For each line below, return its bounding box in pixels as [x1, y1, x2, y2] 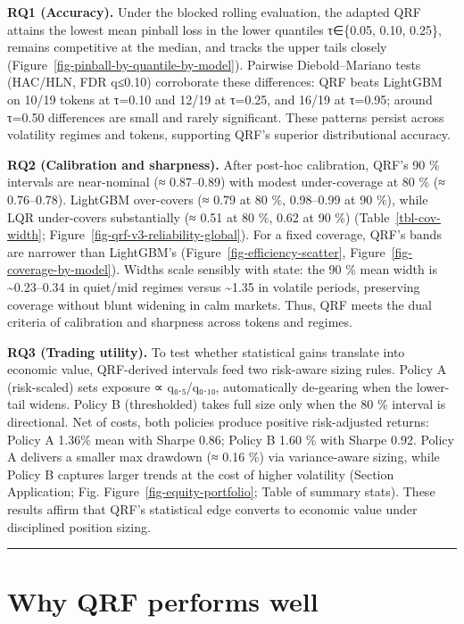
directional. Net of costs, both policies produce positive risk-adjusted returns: [7, 412, 429, 431]
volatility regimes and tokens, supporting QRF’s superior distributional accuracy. [7, 125, 451, 144]
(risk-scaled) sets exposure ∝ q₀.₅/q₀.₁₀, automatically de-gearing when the [7, 377, 413, 395]
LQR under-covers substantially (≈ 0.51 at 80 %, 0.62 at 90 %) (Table [7, 207, 390, 226]
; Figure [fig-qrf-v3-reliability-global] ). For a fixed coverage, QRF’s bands [41, 225, 442, 244]
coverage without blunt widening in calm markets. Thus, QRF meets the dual [7, 295, 432, 313]
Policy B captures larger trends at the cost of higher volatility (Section [7, 464, 394, 483]
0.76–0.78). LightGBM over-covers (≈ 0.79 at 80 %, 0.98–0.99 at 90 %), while [7, 189, 428, 208]
